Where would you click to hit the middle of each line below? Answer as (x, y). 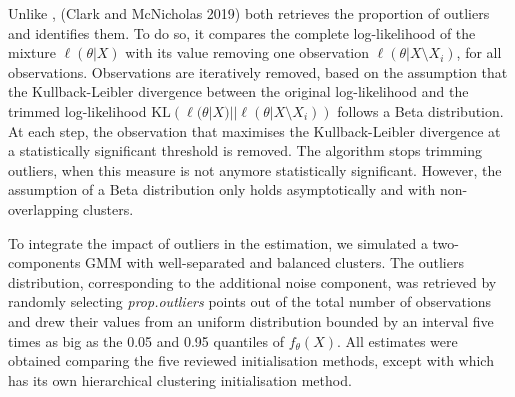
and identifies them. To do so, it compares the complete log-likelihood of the (242, 32)
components (44, 262)
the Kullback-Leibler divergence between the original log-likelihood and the (238, 91)
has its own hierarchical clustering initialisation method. (180, 379)
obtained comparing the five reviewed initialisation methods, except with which (251, 360)
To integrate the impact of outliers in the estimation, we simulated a (218, 242)
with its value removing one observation (247, 52)
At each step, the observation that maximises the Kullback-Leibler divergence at (254, 130)
